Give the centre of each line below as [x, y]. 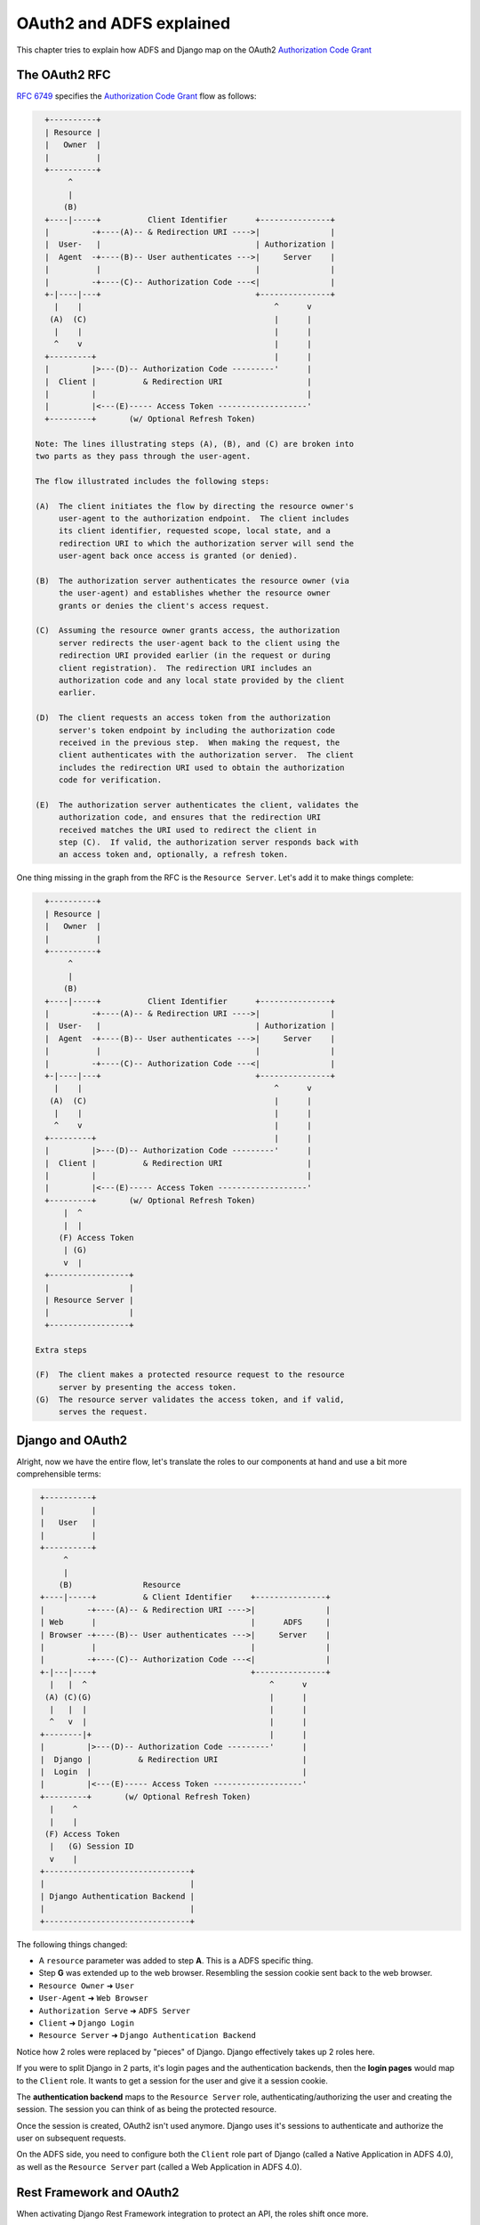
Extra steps [61, 1350]
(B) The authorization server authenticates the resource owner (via [192, 580]
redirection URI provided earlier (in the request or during [194, 655]
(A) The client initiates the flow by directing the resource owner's [195, 506]
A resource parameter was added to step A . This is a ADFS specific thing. [176, 1961]
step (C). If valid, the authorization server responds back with [208, 842]
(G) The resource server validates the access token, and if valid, [190, 1400]
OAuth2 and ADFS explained [124, 23]
